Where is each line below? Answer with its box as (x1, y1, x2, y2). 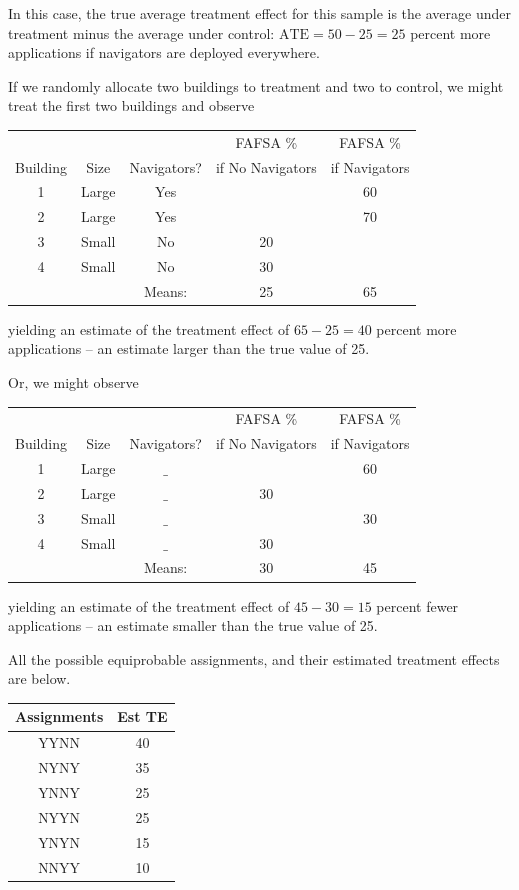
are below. (8, 668, 71, 689)
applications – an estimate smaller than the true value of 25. (8, 615, 378, 636)
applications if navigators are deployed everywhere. (8, 42, 320, 63)
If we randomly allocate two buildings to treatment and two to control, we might (8, 75, 504, 96)
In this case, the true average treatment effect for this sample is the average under (8, 3, 511, 23)
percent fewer (376, 595, 459, 616)
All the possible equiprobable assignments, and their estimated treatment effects (8, 648, 500, 669)
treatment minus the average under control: (8, 22, 275, 43)
